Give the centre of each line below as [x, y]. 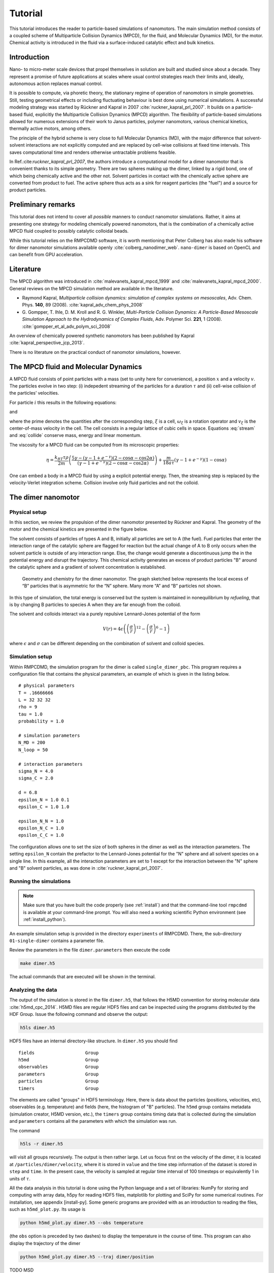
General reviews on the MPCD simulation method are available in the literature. [92, 288]
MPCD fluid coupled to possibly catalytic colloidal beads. [69, 231]
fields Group [59, 1053]
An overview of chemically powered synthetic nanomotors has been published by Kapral [102, 336]
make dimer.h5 [38, 963]
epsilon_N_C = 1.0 [41, 828]
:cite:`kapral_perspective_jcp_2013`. [47, 343]
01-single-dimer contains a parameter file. [57, 940]
